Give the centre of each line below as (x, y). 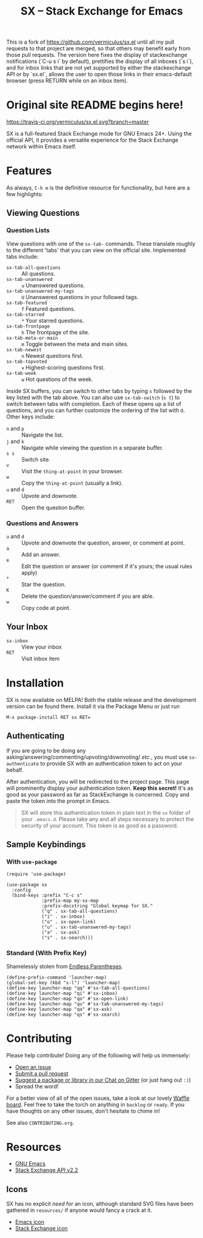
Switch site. (36, 459)
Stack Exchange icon (41, 1228)
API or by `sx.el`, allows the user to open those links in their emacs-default (99, 74)
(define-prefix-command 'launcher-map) (57, 977)
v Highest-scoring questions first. (63, 367)
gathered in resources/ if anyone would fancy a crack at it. (79, 1210)
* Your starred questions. (53, 320)
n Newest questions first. (52, 356)
